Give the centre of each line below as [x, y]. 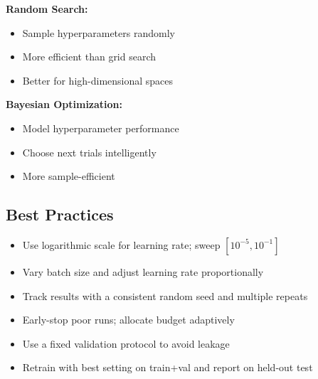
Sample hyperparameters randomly [99, 32]
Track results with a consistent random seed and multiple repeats [165, 295]
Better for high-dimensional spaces [98, 80]
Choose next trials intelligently [89, 152]
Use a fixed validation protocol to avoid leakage [126, 343]
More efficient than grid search [89, 57]
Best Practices [60, 214]
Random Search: [47, 9]
